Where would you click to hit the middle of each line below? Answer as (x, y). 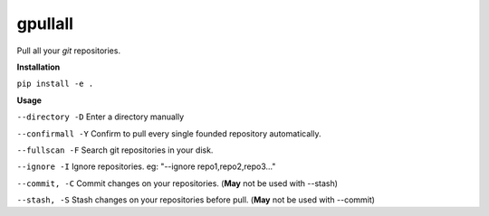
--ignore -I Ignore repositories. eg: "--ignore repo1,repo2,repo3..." (146, 166)
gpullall (45, 23)
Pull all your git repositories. (69, 51)
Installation (38, 67)
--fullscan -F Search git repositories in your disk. (115, 150)
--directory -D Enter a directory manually (101, 117)
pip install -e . (55, 84)
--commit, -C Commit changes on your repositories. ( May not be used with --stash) (177, 183)
